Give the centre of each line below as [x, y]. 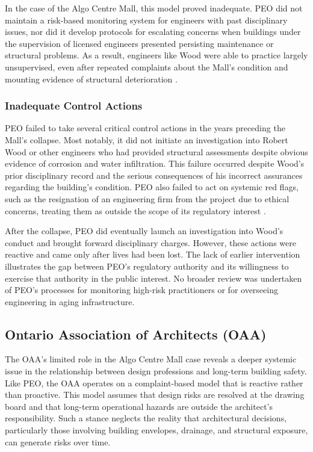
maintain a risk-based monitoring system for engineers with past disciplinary [146, 20]
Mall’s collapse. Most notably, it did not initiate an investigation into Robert [147, 139]
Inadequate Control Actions [74, 106]
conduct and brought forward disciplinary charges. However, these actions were [150, 242]
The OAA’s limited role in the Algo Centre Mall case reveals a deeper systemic [151, 359]
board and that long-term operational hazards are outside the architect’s [139, 406]
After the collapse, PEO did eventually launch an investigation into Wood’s [144, 231]
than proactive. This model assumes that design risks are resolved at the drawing [155, 395]
